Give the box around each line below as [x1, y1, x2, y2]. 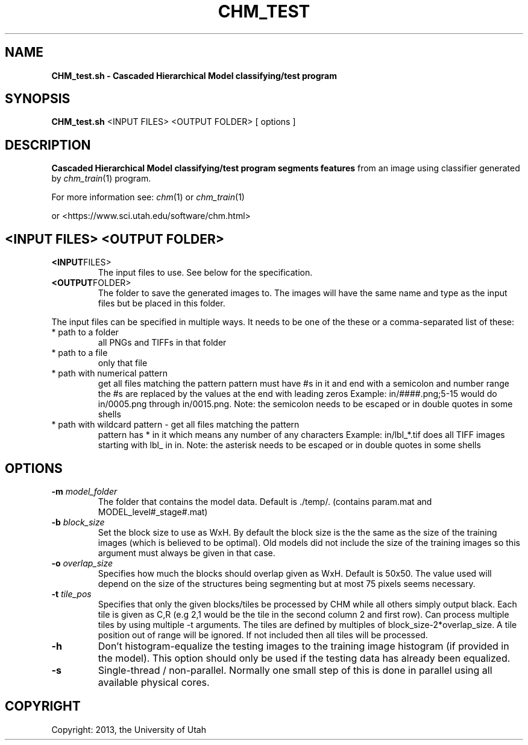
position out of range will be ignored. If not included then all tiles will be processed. [98, 629, 428, 640]
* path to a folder [51, 327, 119, 338]
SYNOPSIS [5, 91, 71, 107]
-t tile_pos [51, 588, 92, 599]
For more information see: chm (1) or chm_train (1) [51, 192, 245, 203]
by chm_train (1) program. [51, 173, 151, 184]
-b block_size [51, 516, 105, 527]
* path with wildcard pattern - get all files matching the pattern [51, 419, 300, 430]
